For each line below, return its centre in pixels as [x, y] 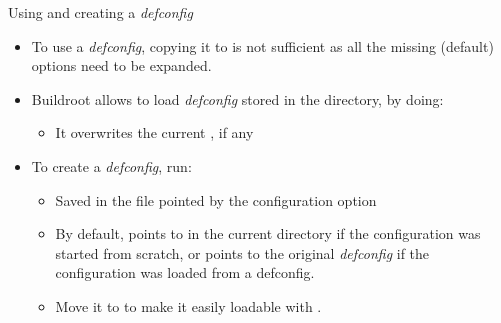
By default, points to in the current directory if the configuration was [268, 233]
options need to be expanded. [121, 65]
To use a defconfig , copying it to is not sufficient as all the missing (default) [262, 45]
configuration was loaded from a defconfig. [185, 272]
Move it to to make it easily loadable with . [188, 305]
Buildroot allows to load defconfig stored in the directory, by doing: [237, 98]
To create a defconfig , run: [111, 165]
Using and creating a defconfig [100, 12]
